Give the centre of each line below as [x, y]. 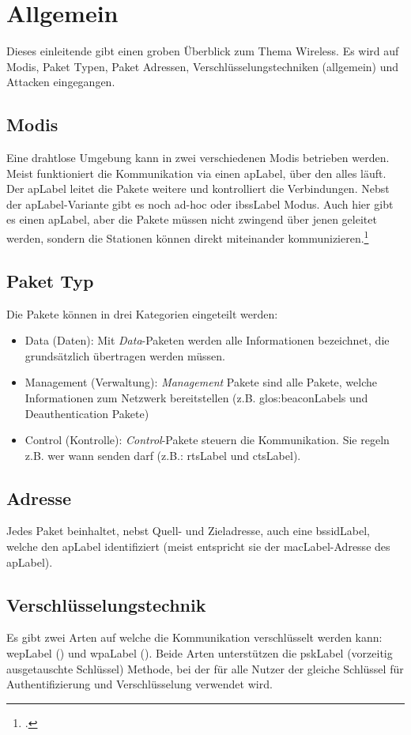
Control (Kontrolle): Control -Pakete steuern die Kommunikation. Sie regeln [207, 440]
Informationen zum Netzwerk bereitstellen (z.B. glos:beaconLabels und [196, 397]
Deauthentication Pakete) [87, 413]
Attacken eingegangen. [61, 82]
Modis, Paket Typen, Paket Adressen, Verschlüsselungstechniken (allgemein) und [203, 66]
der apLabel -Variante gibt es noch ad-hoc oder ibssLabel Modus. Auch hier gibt [200, 204]
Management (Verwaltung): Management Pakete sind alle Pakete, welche [201, 382]
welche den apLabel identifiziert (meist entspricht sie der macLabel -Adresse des [198, 547]
